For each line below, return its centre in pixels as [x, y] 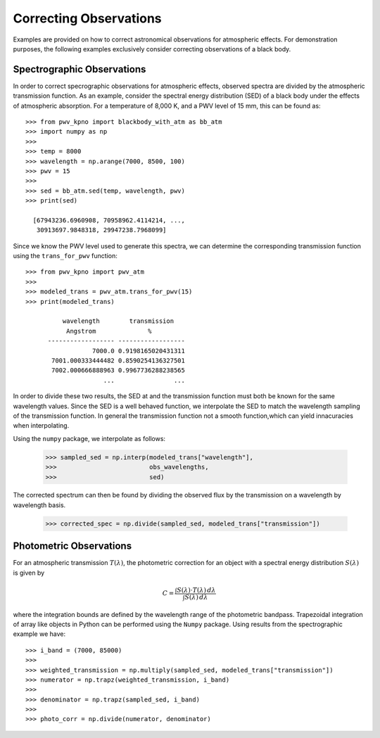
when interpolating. [41, 426]
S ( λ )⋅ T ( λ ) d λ [196, 590]
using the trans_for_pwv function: [65, 256]
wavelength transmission [118, 321]
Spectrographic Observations [80, 69]
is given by [29, 573]
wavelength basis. [39, 505]
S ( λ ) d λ [196, 597]
